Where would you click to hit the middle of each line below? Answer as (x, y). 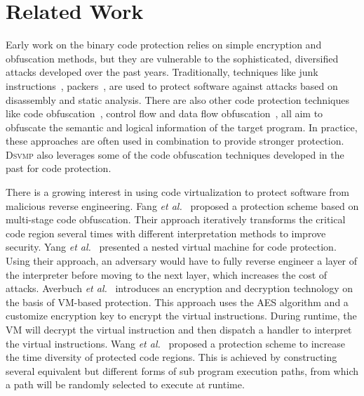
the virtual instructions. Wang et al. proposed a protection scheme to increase (176, 343)
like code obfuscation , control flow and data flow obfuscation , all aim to (164, 113)
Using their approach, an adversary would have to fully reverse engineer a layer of (182, 261)
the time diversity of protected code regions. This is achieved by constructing (171, 357)
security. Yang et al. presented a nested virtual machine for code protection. (171, 247)
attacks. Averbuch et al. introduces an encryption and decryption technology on (180, 288)
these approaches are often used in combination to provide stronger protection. (175, 141)
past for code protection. (59, 168)
